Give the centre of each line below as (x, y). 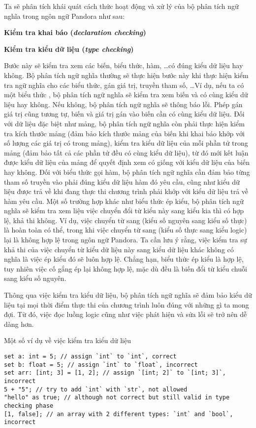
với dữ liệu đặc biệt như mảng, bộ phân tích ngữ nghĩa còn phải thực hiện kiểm (124, 123)
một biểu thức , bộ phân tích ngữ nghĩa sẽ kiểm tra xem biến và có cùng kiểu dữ (126, 95)
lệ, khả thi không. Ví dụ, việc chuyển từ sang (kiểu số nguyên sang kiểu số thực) (126, 220)
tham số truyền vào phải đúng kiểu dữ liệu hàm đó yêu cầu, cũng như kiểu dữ (122, 181)
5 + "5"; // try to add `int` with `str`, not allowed (96, 389)
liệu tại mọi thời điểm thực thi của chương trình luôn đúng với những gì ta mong (127, 304)
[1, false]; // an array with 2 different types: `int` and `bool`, (119, 414)
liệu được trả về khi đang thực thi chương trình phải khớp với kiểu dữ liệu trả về (126, 191)
